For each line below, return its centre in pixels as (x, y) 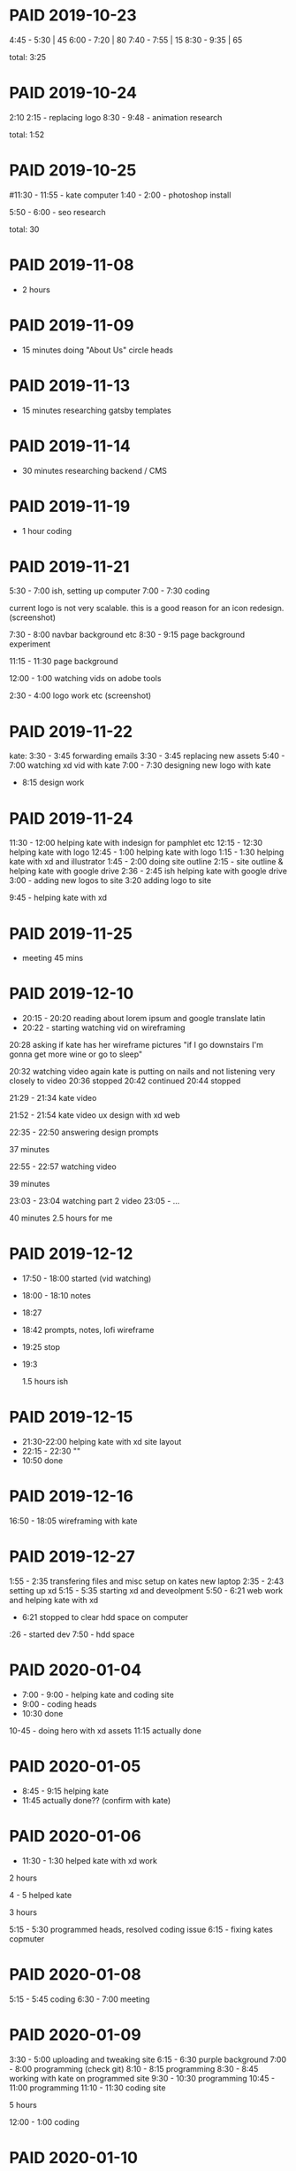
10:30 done (42, 1713)
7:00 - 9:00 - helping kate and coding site (98, 1694)
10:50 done (42, 1461)
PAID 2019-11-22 (71, 731)
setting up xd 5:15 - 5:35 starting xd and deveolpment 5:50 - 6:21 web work (146, 1590)
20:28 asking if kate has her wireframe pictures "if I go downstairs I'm (136, 1045)
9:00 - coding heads (59, 1704)
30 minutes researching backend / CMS (95, 470)
